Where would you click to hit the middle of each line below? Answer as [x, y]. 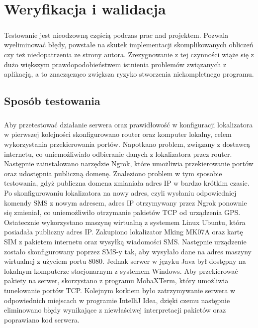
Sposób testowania [52, 101]
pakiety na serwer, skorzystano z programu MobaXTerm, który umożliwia [116, 280]
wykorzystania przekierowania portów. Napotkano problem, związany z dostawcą [127, 144]
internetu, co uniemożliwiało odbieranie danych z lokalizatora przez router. [118, 154]
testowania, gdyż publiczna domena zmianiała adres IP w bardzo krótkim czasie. [127, 183]
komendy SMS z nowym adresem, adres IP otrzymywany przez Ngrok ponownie [126, 202]
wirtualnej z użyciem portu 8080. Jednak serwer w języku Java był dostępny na [125, 261]
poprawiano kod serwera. [42, 319]
